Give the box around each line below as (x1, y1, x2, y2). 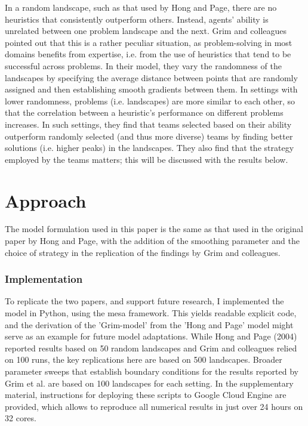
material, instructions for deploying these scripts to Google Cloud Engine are (5, 388, 287, 401)
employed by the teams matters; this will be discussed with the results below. (5, 153, 288, 165)
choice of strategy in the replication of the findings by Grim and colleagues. (5, 246, 281, 258)
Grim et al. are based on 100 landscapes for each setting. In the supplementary (5, 376, 294, 389)
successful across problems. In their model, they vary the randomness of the (5, 59, 282, 72)
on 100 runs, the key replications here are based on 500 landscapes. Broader (5, 353, 282, 366)
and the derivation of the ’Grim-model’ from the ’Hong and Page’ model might (5, 318, 294, 331)
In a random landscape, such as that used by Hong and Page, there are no (5, 1, 277, 13)
